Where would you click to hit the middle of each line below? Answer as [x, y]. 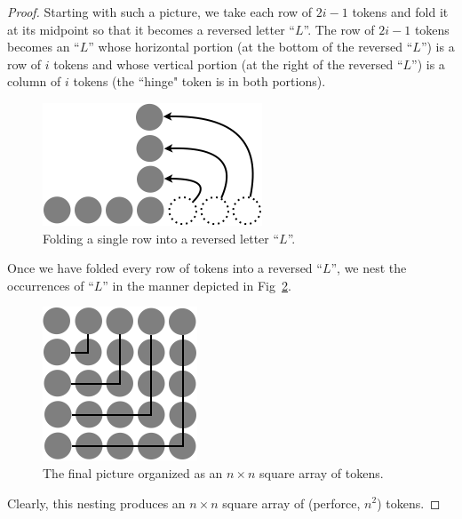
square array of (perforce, [291, 503]
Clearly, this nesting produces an [96, 503]
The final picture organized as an [133, 472]
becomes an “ [44, 47]
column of [34, 81]
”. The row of [339, 29]
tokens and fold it [400, 12]
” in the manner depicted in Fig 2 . [197, 285]
